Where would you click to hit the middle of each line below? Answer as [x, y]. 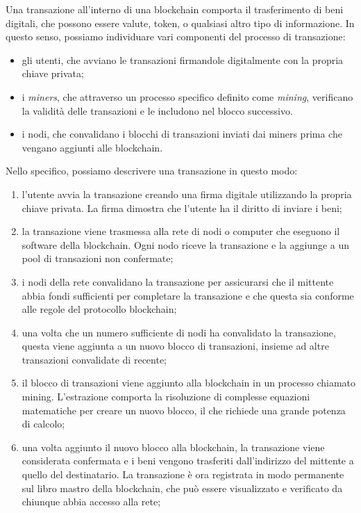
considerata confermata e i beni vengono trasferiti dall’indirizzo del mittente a [188, 461]
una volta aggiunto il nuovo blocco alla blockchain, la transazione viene [173, 447]
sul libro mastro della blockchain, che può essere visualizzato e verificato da [182, 488]
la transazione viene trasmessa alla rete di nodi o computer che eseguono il [181, 231]
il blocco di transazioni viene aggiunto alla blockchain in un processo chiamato [189, 383]
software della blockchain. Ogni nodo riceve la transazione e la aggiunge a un [186, 244]
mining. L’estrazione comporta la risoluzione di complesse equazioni [166, 397]
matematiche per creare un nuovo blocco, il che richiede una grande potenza [184, 410]
